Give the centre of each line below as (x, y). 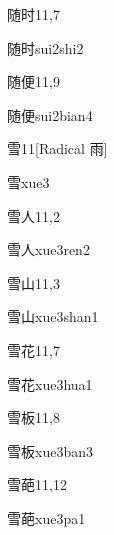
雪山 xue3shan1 (53, 316)
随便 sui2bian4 (50, 114)
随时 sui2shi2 (45, 47)
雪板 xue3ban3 (50, 450)
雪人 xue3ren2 (48, 249)
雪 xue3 (28, 181)
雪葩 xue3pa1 (46, 517)
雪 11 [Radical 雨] (57, 148)
